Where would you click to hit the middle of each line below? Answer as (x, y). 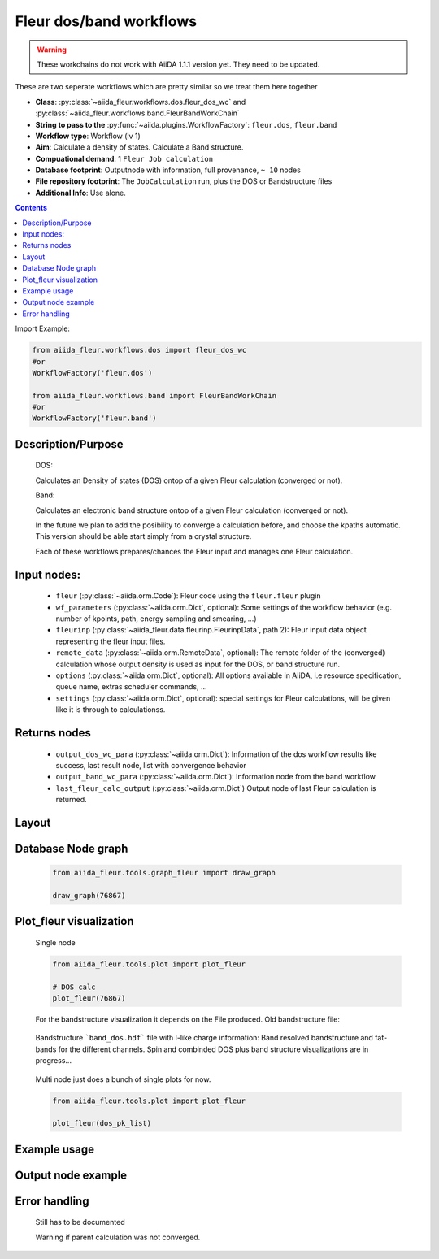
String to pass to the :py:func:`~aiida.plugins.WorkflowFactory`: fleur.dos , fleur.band (186, 124)
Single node (56, 942)
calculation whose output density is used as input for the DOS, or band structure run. (198, 664)
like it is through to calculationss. (111, 710)
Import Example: (43, 328)
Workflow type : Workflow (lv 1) (88, 136)
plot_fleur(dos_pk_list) (102, 1123)
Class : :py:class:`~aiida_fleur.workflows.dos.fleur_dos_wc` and (141, 102)
